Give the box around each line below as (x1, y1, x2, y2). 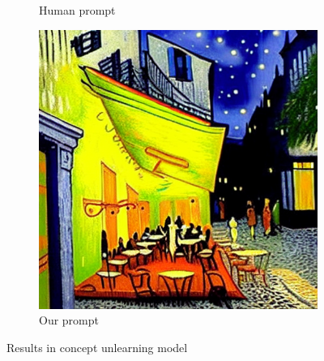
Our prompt (39, 312, 99, 329)
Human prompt (39, 2, 116, 18)
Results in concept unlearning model (6, 338, 188, 355)
